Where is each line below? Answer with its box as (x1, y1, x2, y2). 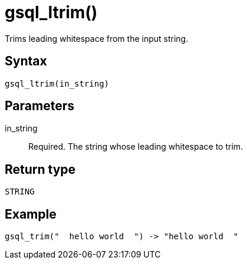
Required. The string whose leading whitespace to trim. (28, 141, 243, 152)
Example (5, 206, 57, 222)
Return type (5, 161, 76, 177)
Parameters (5, 98, 74, 114)
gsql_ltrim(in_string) (5, 78, 110, 88)
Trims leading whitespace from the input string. (5, 33, 189, 44)
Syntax (5, 54, 47, 69)
